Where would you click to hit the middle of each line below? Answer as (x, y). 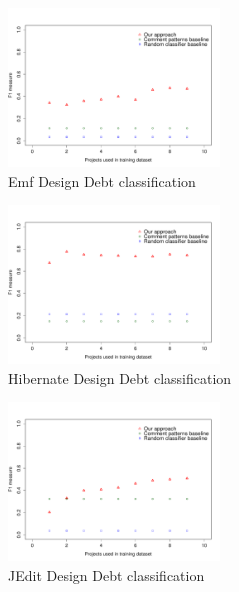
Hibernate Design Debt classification (120, 377)
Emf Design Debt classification (102, 180)
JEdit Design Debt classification (106, 574)
